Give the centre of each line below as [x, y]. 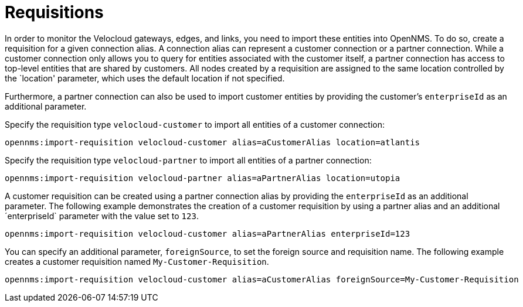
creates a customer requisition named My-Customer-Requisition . [137, 261]
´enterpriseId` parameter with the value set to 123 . [102, 216]
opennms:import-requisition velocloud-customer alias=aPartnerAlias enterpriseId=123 [208, 233]
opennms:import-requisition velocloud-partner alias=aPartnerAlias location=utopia [203, 178]
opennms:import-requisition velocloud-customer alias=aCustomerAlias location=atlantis [213, 142]
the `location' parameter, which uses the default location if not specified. [145, 78]
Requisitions [54, 12]
